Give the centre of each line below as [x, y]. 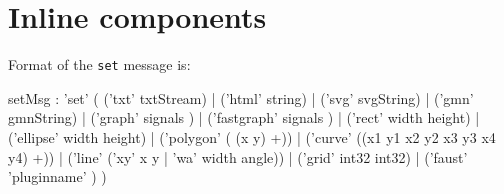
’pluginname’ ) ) [57, 176]
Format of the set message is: [99, 64]
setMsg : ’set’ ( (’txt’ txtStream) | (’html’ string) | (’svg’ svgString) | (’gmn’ [241, 97]
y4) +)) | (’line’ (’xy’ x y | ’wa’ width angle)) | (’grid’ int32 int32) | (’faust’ [238, 156]
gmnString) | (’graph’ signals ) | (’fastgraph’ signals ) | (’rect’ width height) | [244, 117]
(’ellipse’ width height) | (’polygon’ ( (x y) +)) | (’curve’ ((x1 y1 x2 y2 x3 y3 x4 [252, 136]
